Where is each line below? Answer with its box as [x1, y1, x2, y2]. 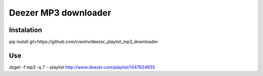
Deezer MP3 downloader [9, 7, 112, 18]
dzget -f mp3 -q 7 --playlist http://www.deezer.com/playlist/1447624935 [9, 64, 155, 70]
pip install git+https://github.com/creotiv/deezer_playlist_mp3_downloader [9, 39, 158, 45]
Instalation [9, 26, 42, 34]
